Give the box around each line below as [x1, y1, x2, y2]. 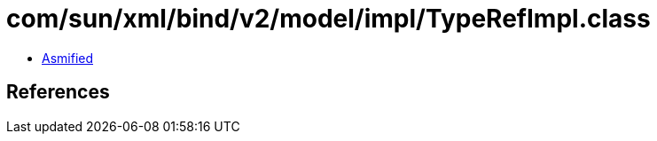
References [6, 81, 110, 104]
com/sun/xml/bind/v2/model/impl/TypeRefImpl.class [6, 4, 651, 34]
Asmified [42, 50, 94, 66]
